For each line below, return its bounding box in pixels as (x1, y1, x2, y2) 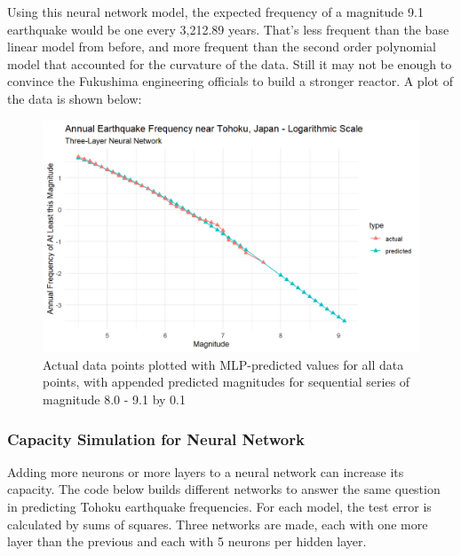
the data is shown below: (7, 89, 142, 107)
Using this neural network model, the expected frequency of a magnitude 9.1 (7, 3, 424, 20)
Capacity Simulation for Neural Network (7, 427, 305, 450)
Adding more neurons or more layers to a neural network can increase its (7, 462, 404, 481)
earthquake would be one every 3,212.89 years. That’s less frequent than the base (7, 20, 449, 38)
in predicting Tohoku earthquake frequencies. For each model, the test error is (7, 497, 432, 516)
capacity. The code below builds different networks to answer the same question (7, 480, 441, 498)
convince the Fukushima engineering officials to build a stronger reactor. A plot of (7, 72, 453, 90)
